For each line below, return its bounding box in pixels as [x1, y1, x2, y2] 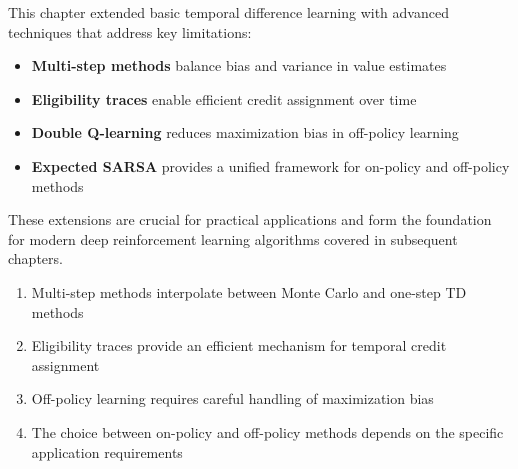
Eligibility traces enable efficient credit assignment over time [31, 88, 417, 109]
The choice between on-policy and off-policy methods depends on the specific [31, 421, 504, 442]
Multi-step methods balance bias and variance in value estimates [31, 55, 447, 76]
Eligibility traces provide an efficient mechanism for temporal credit [31, 335, 447, 356]
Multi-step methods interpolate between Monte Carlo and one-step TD [31, 281, 467, 302]
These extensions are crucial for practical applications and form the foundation [8, 209, 492, 230]
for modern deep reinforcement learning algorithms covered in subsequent [8, 228, 458, 249]
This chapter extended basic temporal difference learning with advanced [8, 2, 449, 22]
